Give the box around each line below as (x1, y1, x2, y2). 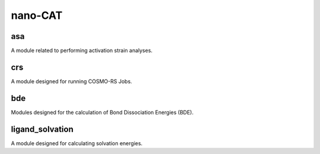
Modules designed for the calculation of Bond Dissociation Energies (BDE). (11, 109, 194, 116)
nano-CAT (11, 9, 63, 22)
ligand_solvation (11, 124, 73, 134)
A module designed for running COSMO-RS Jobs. (11, 77, 133, 85)
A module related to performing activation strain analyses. (11, 47, 153, 54)
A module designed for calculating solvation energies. (11, 139, 143, 147)
